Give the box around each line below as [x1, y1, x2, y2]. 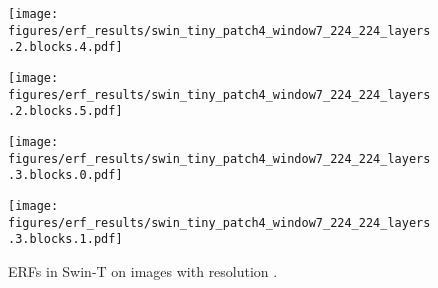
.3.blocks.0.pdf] [8, 168, 123, 183]
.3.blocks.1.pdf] [8, 232, 123, 247]
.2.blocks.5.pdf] [8, 104, 123, 119]
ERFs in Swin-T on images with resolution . [8, 260, 278, 281]
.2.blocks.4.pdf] [8, 40, 123, 55]
